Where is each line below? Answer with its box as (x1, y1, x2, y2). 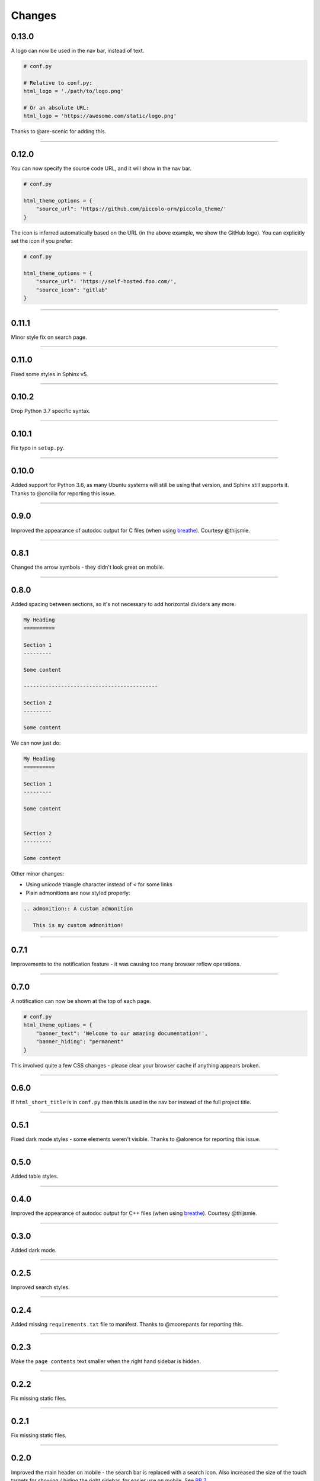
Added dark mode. (11, 1247, 57, 1254)
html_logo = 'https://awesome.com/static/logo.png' (23, 113, 177, 120)
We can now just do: (11, 739, 61, 746)
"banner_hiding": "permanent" (36, 1038, 124, 1045)
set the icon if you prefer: (11, 238, 73, 245)
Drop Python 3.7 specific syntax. (11, 408, 91, 415)
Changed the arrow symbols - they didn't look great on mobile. (11, 563, 165, 571)
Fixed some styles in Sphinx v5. (11, 370, 88, 377)
